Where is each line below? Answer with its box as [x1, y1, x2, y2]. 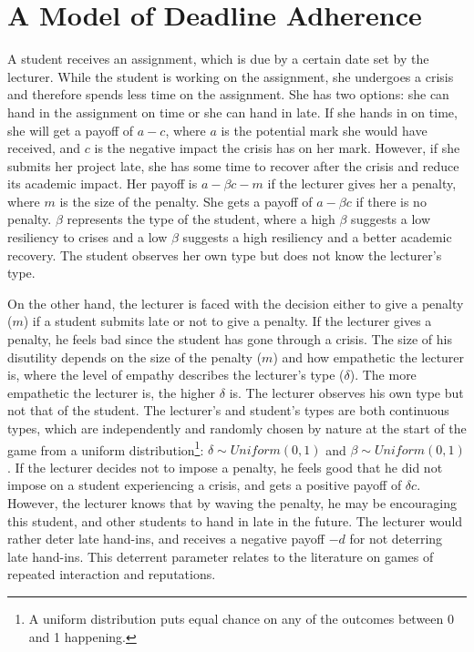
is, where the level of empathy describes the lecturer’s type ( [7, 365, 345, 384]
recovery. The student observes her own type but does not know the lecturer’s [7, 245, 442, 264]
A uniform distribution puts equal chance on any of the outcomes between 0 [28, 609, 454, 627]
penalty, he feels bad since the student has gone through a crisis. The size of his [7, 330, 452, 349]
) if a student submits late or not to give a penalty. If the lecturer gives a [23, 311, 432, 331]
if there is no [355, 191, 427, 210]
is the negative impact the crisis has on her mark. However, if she [94, 138, 460, 158]
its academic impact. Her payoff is [7, 174, 198, 193]
